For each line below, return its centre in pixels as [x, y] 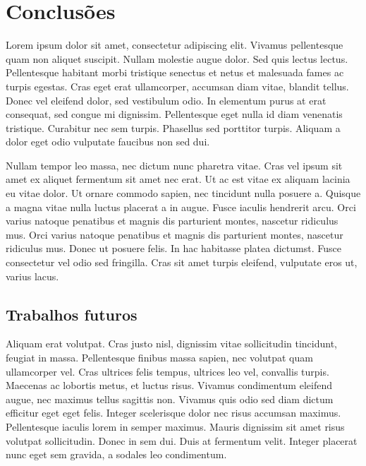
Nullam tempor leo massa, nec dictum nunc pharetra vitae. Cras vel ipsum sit [174, 165]
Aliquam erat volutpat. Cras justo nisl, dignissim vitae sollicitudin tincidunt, [171, 343]
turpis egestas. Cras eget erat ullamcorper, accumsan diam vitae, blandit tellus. [177, 86]
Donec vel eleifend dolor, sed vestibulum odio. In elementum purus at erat [166, 100]
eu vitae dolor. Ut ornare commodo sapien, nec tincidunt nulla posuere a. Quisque [183, 193]
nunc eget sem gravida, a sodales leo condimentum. [116, 454]
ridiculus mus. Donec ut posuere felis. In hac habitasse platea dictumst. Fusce [173, 248]
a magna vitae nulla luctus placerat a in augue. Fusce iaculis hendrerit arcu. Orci [181, 207]
